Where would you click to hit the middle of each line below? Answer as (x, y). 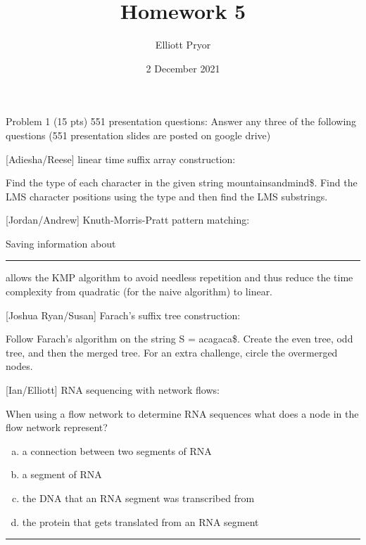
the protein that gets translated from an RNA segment (140, 521)
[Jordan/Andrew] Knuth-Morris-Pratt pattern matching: (128, 220)
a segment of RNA (62, 474)
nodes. (19, 366)
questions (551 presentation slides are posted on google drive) (138, 135)
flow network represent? (57, 427)
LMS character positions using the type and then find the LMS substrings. (167, 196)
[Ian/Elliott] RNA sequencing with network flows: (113, 390)
